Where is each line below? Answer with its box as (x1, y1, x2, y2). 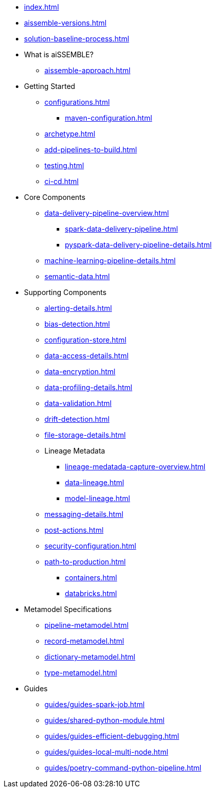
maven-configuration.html (65, 114, 152, 122)
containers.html (65, 573, 117, 582)
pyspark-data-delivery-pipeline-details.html (65, 240, 212, 249)
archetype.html (44, 129, 95, 138)
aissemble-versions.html (24, 18, 107, 27)
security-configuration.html (44, 541, 136, 550)
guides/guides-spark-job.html (44, 700, 145, 709)
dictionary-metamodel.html (44, 652, 135, 661)
